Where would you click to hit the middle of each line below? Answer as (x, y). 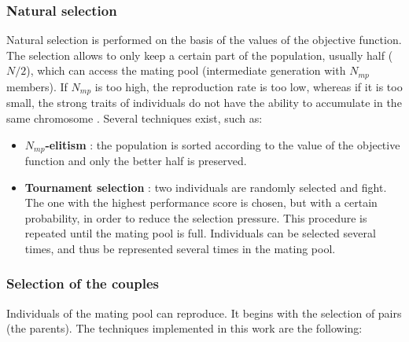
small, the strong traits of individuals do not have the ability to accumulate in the (204, 103)
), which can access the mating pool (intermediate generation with (186, 70)
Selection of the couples (83, 283)
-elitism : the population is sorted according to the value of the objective (223, 144)
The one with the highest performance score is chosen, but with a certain (201, 202)
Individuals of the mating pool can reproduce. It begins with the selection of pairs (204, 313)
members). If (37, 86)
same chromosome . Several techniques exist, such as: (134, 118)
